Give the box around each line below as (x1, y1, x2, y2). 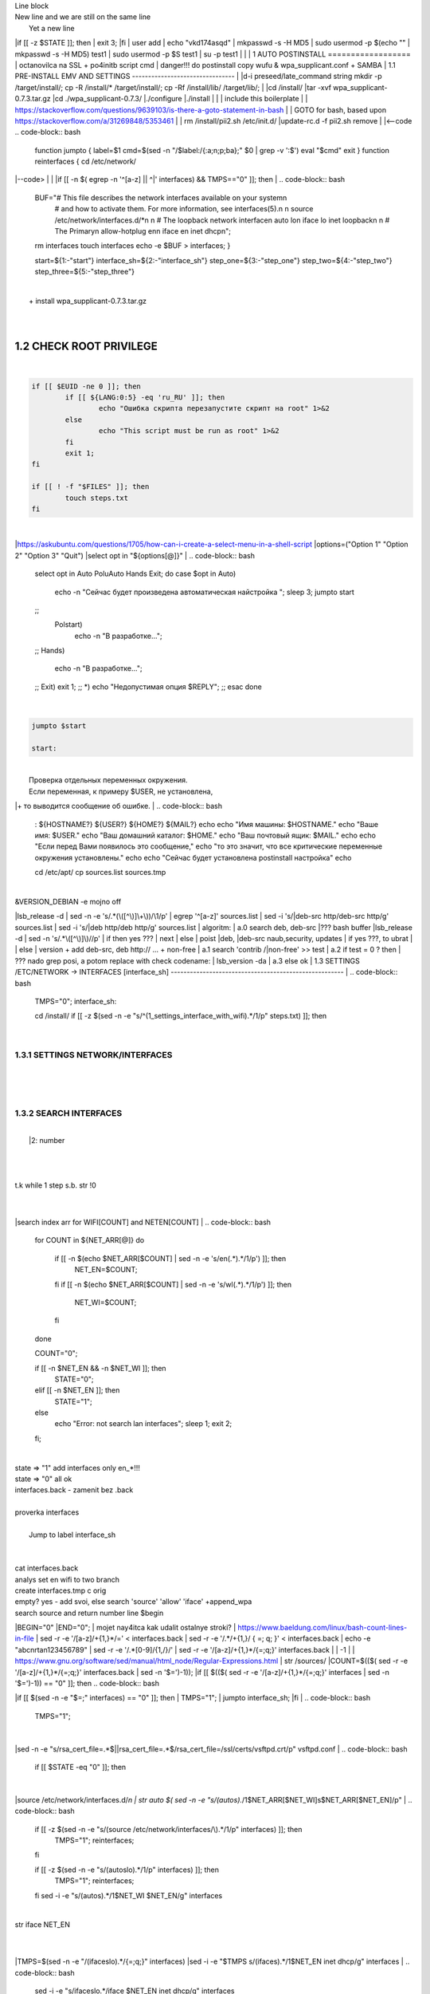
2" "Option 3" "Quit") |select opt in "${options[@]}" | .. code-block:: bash (14, 550, 255, 560)
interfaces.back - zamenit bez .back (14, 1485, 134, 1495)
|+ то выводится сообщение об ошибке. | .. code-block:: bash (14, 802, 223, 811)
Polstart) (54, 620, 83, 629)
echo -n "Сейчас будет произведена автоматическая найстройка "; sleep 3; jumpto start (54, 587, 354, 597)
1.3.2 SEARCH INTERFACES (14, 1108, 123, 1119)
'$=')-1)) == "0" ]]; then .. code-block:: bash (14, 1679, 159, 1689)
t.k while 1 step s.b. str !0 (14, 1180, 96, 1190)
